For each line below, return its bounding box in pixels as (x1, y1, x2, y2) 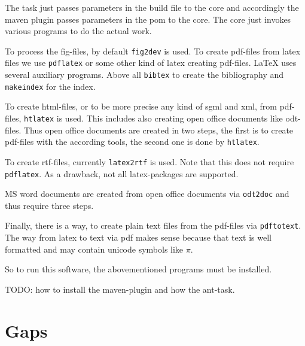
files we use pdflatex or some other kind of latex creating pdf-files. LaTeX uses (5, 56, 297, 69)
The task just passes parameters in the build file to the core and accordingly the (5, 1, 299, 13)
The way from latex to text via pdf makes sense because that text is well (5, 231, 272, 244)
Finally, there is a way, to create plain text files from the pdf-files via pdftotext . (5, 219, 301, 232)
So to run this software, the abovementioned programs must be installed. (5, 263, 272, 275)
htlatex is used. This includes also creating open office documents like (23, 112, 283, 124)
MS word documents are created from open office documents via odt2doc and (5, 187, 289, 200)
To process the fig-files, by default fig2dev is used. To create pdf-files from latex (5, 44, 301, 57)
